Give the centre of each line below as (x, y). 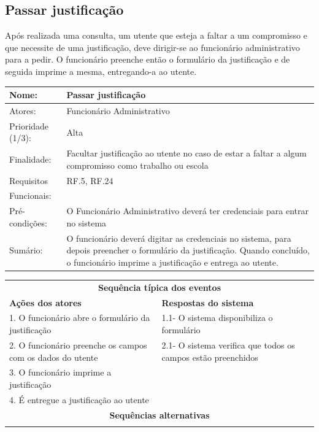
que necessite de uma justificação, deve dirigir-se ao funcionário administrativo (152, 47)
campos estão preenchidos (210, 357)
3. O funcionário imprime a (60, 372)
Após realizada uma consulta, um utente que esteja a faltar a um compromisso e (156, 35)
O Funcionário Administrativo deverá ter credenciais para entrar (188, 211)
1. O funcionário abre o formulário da (80, 318)
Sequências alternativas (159, 415)
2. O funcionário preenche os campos (78, 345)
